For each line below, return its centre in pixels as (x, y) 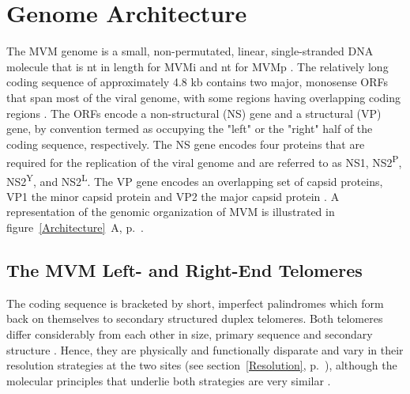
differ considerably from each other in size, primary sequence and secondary (190, 333)
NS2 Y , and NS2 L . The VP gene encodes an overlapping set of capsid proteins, (195, 180)
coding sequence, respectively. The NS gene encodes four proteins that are (186, 144)
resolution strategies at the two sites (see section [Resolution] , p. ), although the (202, 365)
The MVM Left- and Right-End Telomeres (184, 269)
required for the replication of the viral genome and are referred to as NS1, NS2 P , (204, 161)
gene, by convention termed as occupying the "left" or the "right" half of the (190, 129)
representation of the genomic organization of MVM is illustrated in (171, 212)
